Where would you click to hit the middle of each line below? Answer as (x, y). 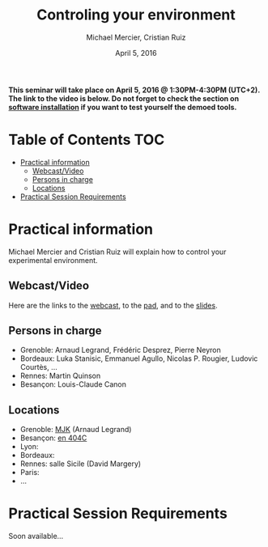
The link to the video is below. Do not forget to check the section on (124, 98)
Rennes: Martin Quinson (60, 376)
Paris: (30, 473)
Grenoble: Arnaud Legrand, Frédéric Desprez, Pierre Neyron (120, 350)
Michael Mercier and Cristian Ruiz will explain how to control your (117, 252)
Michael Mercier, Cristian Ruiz (136, 37)
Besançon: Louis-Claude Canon (73, 384)
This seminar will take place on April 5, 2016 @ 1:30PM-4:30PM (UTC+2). (134, 90)
